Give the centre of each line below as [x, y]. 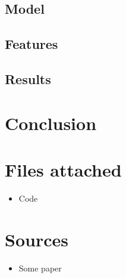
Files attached [63, 169]
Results [28, 78]
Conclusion [51, 123]
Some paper [40, 268]
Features [31, 44]
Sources [37, 239]
